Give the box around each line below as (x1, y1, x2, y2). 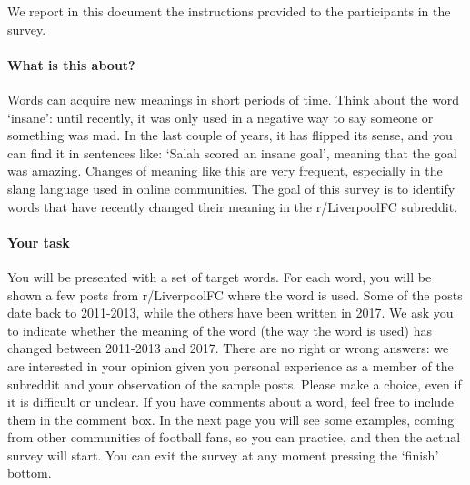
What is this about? (7, 55, 135, 74)
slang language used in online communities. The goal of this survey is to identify (7, 178, 455, 197)
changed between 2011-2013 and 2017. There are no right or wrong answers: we (7, 338, 449, 358)
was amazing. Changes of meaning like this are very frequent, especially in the (7, 161, 443, 180)
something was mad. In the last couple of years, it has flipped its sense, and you (7, 126, 453, 145)
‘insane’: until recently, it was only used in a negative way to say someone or (7, 107, 434, 126)
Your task (7, 232, 70, 251)
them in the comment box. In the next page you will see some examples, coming (7, 409, 455, 429)
